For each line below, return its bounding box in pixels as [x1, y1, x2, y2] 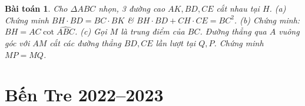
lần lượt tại [155, 37, 196, 49]
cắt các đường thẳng [49, 37, 121, 49]
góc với [5, 37, 30, 49]
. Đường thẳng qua [200, 25, 267, 37]
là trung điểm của [121, 25, 185, 37]
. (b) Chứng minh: [234, 13, 300, 26]
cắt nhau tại [216, 2, 260, 14]
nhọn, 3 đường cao [98, 2, 165, 14]
